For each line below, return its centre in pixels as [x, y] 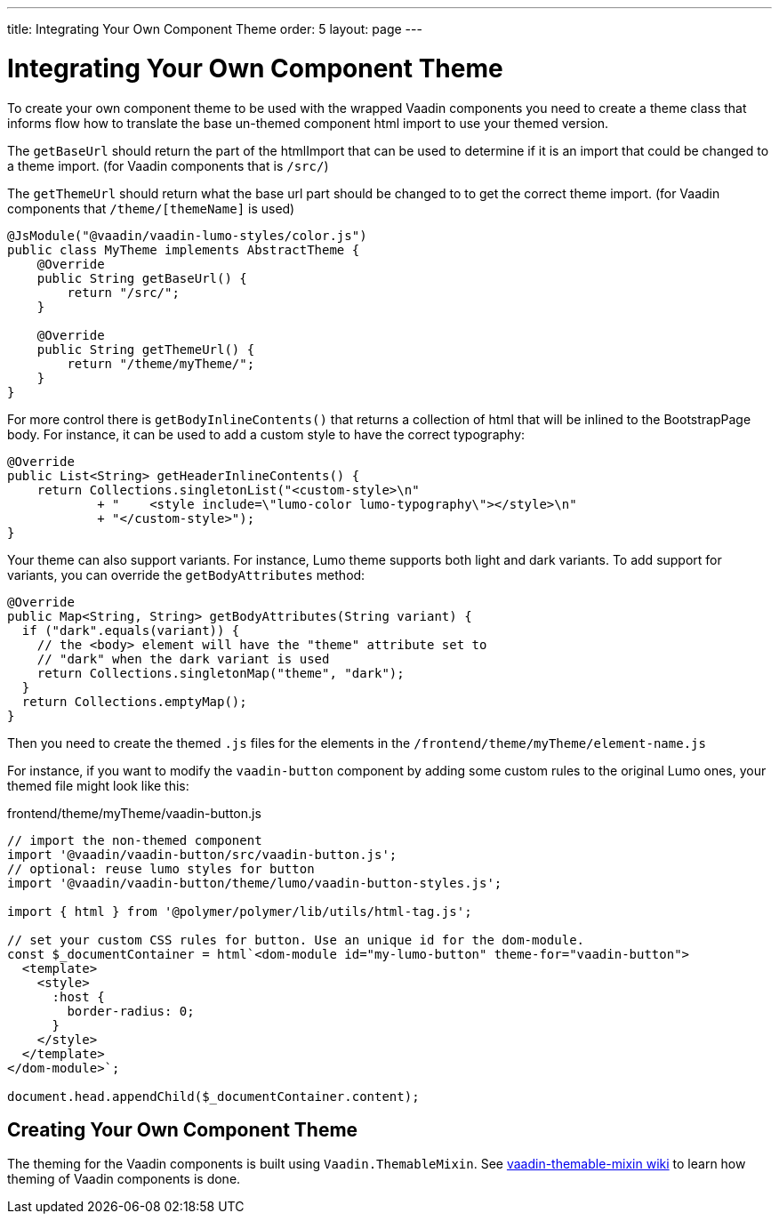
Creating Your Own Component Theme [183, 1129]
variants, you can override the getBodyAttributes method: [186, 574]
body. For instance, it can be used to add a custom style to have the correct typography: [266, 434]
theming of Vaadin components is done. [124, 1179]
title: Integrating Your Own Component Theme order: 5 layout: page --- [215, 29]
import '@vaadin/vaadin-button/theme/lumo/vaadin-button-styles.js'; [255, 883]
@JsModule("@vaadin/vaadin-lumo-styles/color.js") [187, 235]
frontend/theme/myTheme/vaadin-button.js [134, 813]
